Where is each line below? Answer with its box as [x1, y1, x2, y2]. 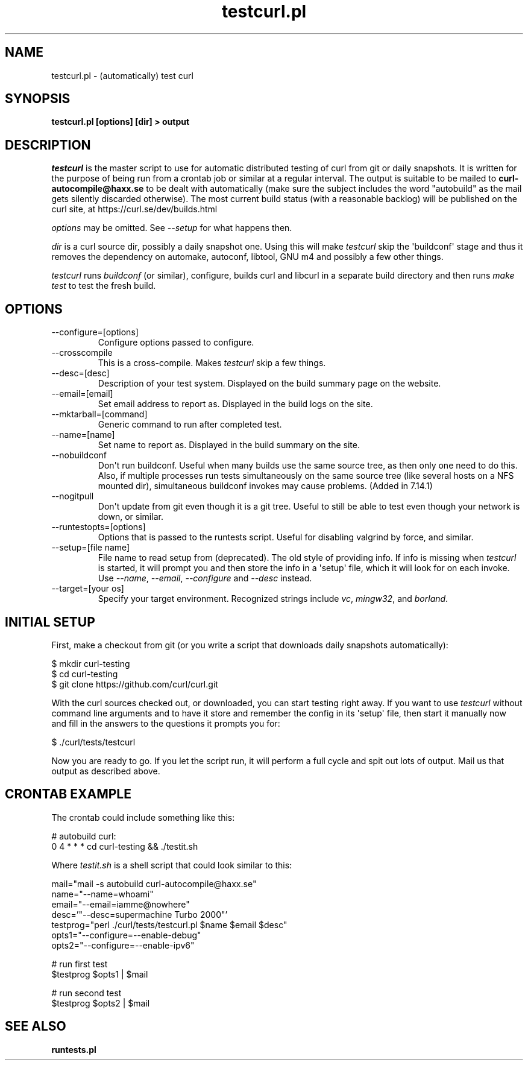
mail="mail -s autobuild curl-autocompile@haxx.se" [51, 878, 257, 889]
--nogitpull [51, 491, 94, 502]
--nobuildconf [51, 450, 107, 461]
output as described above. [51, 765, 160, 776]
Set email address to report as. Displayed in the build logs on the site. [98, 399, 373, 409]
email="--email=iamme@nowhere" [51, 899, 190, 909]
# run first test [51, 958, 108, 969]
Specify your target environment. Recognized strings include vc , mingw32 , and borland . [98, 593, 448, 604]
